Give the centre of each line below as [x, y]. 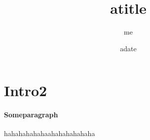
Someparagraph [31, 115]
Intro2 [26, 90]
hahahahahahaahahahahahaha [50, 133]
